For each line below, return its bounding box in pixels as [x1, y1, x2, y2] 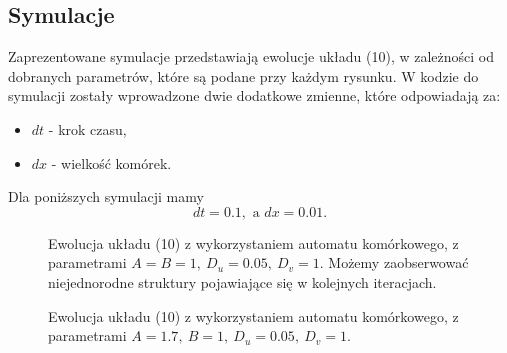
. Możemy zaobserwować [319, 252, 469, 273]
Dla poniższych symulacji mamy [8, 186, 204, 207]
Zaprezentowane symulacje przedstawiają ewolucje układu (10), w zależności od [8, 46, 495, 67]
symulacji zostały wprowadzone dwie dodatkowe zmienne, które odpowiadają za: [8, 85, 501, 106]
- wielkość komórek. [51, 152, 172, 173]
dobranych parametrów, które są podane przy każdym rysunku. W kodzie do [8, 65, 479, 86]
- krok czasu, [48, 118, 127, 139]
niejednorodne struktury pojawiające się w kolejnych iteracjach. [48, 271, 437, 292]
